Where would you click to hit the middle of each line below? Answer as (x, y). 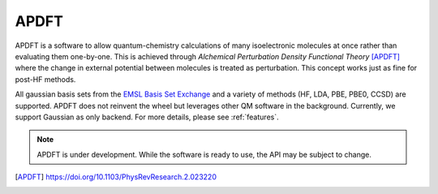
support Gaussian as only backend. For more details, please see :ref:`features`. (147, 117)
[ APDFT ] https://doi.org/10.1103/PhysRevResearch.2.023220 (116, 177)
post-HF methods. (45, 79)
